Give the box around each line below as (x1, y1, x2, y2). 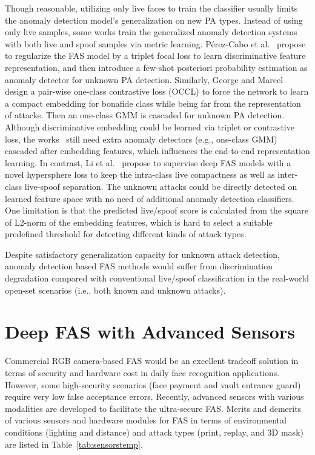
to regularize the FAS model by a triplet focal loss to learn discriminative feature (5, 49, 306, 62)
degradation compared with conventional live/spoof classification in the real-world (5, 272, 310, 285)
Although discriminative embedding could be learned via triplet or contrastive (5, 120, 294, 133)
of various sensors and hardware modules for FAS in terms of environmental (5, 414, 287, 426)
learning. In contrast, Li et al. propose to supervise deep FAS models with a (5, 156, 291, 169)
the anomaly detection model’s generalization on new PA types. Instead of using (5, 13, 303, 26)
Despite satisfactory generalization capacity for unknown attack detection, (5, 248, 280, 260)
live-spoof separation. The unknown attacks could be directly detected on (24, 180, 297, 192)
